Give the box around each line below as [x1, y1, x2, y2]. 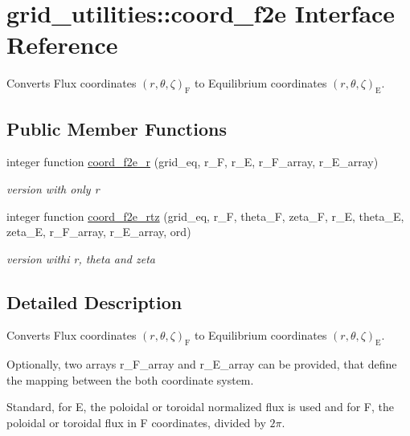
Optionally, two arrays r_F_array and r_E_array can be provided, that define [6, 356, 397, 373]
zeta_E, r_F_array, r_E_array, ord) [6, 223, 191, 240]
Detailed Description [6, 289, 182, 314]
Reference [6, 28, 118, 61]
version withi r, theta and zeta [6, 250, 155, 267]
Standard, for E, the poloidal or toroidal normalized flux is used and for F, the [6, 398, 394, 415]
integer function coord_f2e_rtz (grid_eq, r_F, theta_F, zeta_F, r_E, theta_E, [6, 207, 404, 224]
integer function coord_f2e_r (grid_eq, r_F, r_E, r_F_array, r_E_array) [6, 153, 379, 170]
